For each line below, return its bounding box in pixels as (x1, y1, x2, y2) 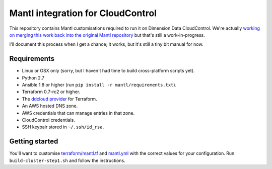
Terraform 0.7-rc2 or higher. (22, 89, 81, 95)
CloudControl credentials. (22, 117, 75, 123)
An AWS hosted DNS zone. (22, 103, 78, 109)
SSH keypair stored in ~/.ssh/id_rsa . (22, 124, 104, 130)
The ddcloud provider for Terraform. (22, 96, 98, 102)
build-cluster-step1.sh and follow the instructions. (9, 157, 125, 163)
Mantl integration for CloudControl (9, 8, 157, 19)
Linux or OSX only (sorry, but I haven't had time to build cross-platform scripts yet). (22, 68, 195, 74)
